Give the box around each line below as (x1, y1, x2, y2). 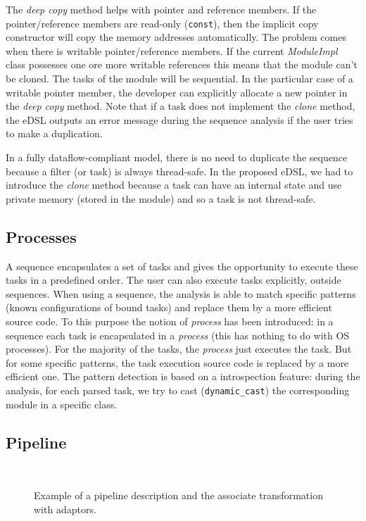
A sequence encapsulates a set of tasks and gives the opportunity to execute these (6, 258, 358, 273)
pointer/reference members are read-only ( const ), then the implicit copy (6, 15, 319, 30)
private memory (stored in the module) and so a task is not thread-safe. (6, 191, 316, 206)
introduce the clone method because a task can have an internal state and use (6, 177, 342, 192)
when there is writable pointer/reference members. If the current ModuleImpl (6, 43, 338, 58)
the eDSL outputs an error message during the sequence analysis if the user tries (6, 112, 353, 127)
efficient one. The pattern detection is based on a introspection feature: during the (6, 369, 360, 384)
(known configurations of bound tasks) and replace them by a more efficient (6, 300, 332, 315)
